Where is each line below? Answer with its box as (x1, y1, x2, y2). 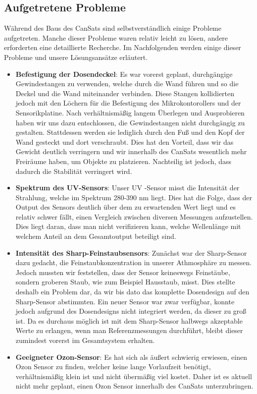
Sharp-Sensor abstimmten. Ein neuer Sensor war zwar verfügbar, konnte (15, 296, 235, 306)
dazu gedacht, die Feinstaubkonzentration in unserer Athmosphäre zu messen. (15, 257, 252, 268)
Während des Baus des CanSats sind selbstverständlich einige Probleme (4, 23, 221, 33)
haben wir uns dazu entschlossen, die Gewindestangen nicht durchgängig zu (15, 117, 245, 127)
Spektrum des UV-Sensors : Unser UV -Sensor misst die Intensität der (15, 182, 240, 193)
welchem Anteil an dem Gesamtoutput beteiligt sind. (15, 231, 176, 241)
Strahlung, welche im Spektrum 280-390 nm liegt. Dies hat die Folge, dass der (15, 192, 252, 202)
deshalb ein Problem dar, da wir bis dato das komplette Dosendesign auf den (15, 286, 250, 297)
